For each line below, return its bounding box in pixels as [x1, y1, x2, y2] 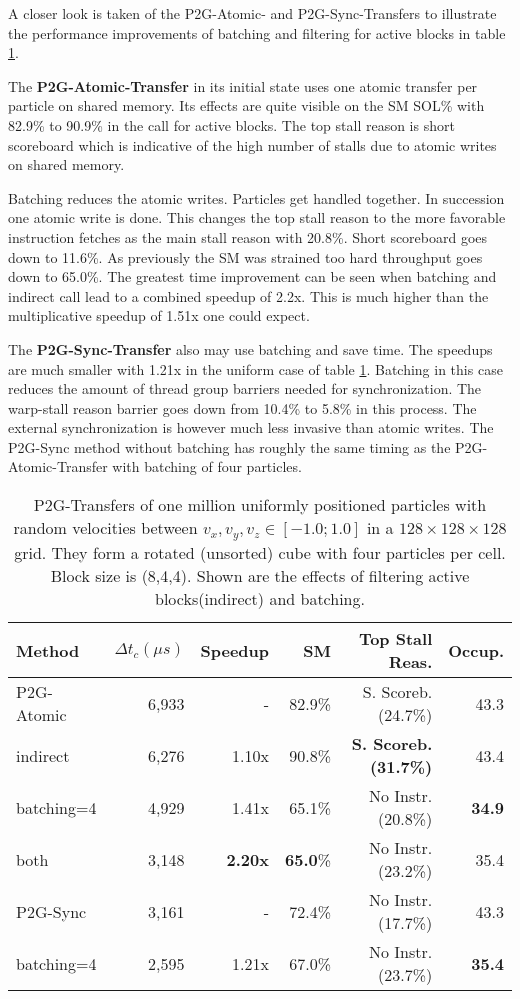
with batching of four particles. [112, 456, 302, 477]
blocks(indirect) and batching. [155, 587, 365, 610]
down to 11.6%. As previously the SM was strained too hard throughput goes [8, 246, 483, 267]
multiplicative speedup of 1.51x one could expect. [8, 305, 310, 326]
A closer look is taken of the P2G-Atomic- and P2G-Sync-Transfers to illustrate [8, 3, 497, 23]
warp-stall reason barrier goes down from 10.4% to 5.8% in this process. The [8, 397, 477, 418]
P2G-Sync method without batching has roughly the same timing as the [8, 436, 451, 457]
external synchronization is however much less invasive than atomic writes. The [8, 417, 494, 438]
